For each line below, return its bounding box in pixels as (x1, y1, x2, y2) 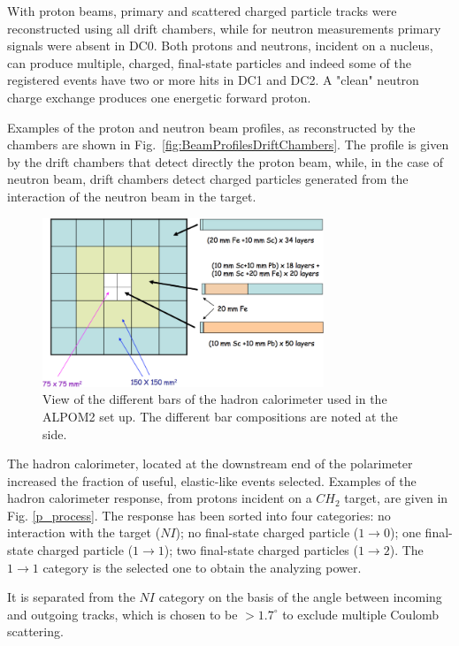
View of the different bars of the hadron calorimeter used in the (42, 390, 387, 408)
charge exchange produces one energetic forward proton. (7, 87, 311, 106)
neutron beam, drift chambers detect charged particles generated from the (7, 170, 409, 188)
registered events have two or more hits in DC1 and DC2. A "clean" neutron (7, 71, 419, 89)
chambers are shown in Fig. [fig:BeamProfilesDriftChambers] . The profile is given (7, 135, 449, 154)
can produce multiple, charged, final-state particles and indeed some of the (7, 53, 411, 72)
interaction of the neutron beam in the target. (7, 186, 256, 205)
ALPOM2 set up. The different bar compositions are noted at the (42, 407, 398, 425)
